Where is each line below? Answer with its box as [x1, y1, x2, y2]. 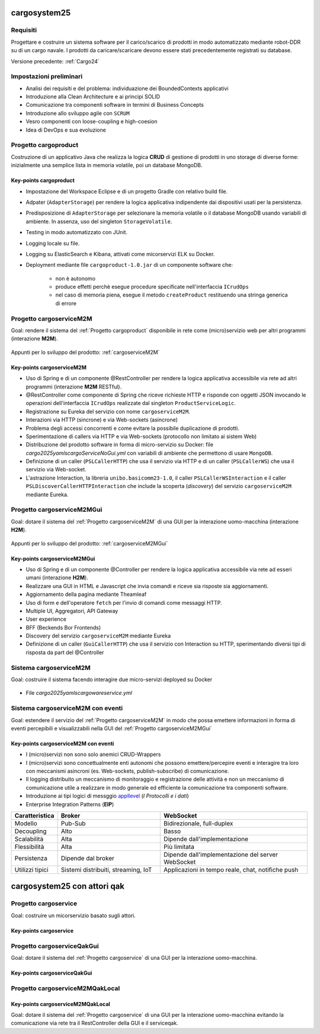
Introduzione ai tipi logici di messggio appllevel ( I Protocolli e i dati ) [25, 792, 189, 800]
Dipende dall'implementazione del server [164, 851, 279, 859]
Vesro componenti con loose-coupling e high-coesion [25, 118, 158, 125]
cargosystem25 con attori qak [11, 881, 124, 892]
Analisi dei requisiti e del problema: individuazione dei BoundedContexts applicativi [25, 85, 229, 92]
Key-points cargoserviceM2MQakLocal [11, 1000, 111, 1007]
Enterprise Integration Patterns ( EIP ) [25, 800, 114, 808]
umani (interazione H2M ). [25, 574, 88, 581]
